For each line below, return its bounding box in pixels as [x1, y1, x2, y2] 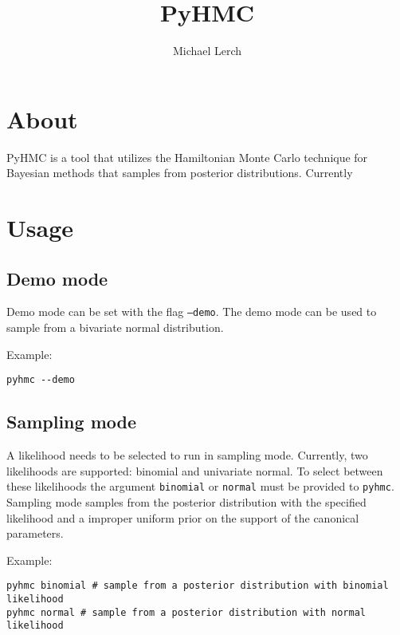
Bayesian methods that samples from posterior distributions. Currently [6, 164, 353, 181]
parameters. [6, 525, 64, 542]
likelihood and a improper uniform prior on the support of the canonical [6, 509, 359, 526]
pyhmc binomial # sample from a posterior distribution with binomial [6, 580, 389, 592]
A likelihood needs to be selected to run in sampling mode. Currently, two [6, 447, 368, 463]
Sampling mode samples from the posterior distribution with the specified [6, 493, 367, 510]
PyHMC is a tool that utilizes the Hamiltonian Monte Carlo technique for [6, 148, 368, 165]
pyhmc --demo [6, 374, 75, 386]
